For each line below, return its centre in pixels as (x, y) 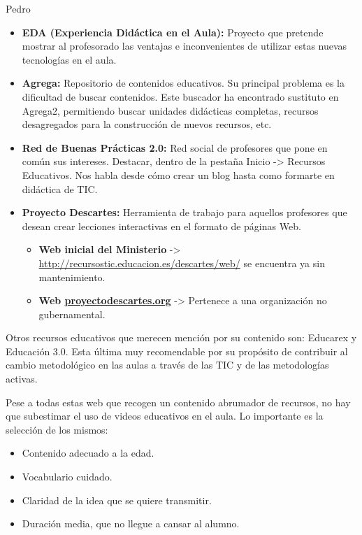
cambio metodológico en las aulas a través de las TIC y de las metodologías (167, 365)
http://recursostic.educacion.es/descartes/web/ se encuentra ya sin (182, 263)
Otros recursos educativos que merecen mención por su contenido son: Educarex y (181, 337)
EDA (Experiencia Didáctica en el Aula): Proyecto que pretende (173, 32)
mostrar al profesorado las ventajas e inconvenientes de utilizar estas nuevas (184, 46)
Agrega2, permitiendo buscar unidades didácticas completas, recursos (170, 110)
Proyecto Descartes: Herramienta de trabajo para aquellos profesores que (184, 212)
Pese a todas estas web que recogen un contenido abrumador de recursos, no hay (178, 402)
